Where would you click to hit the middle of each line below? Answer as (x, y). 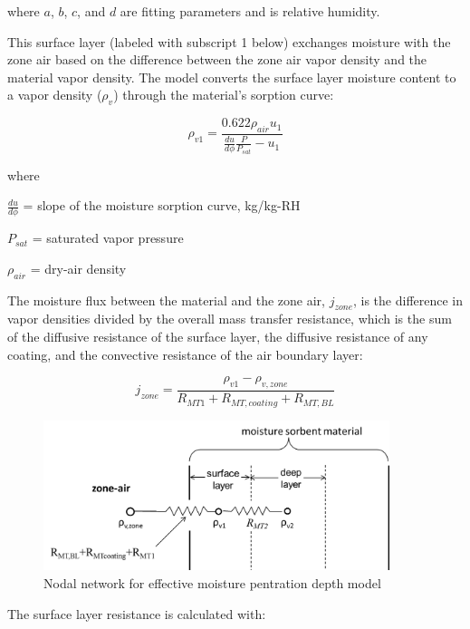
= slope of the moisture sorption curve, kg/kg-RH (162, 205)
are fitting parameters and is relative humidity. (250, 11)
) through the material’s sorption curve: (224, 95)
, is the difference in (408, 300)
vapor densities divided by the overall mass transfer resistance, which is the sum (230, 319)
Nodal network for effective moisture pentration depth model (212, 582)
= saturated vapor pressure (108, 238)
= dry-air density (78, 268)
